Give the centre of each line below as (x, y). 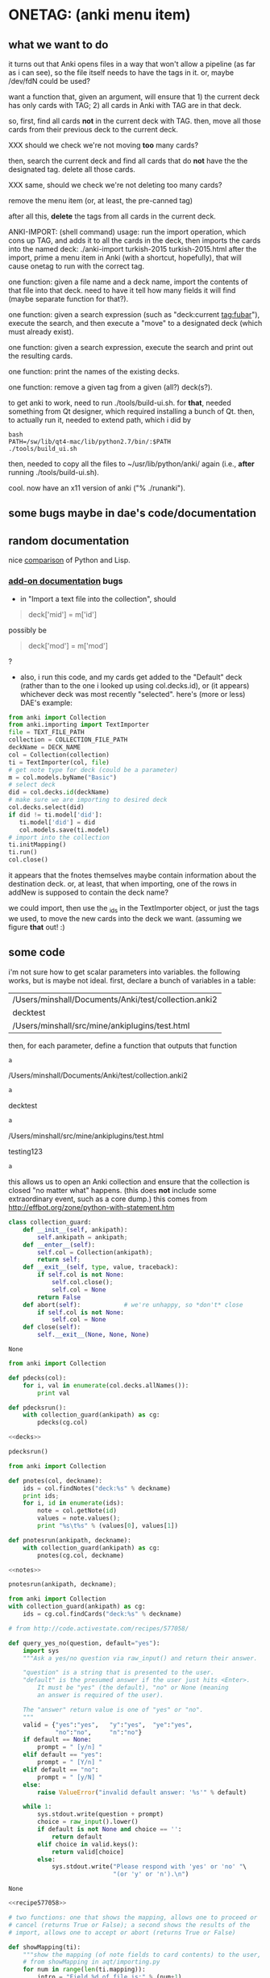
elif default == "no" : (61, 1769)
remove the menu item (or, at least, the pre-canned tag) (101, 200)
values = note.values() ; (79, 1518)
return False (59, 1297)
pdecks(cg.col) (63, 1423)
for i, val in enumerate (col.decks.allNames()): (106, 1385)
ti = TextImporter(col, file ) (59, 762)
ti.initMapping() (37, 845)
